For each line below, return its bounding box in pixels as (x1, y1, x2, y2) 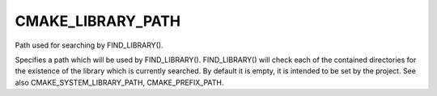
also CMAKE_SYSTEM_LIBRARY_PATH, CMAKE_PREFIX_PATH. (15, 77, 224, 87)
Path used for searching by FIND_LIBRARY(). (15, 40, 163, 50)
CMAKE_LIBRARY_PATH (15, 12, 181, 30)
